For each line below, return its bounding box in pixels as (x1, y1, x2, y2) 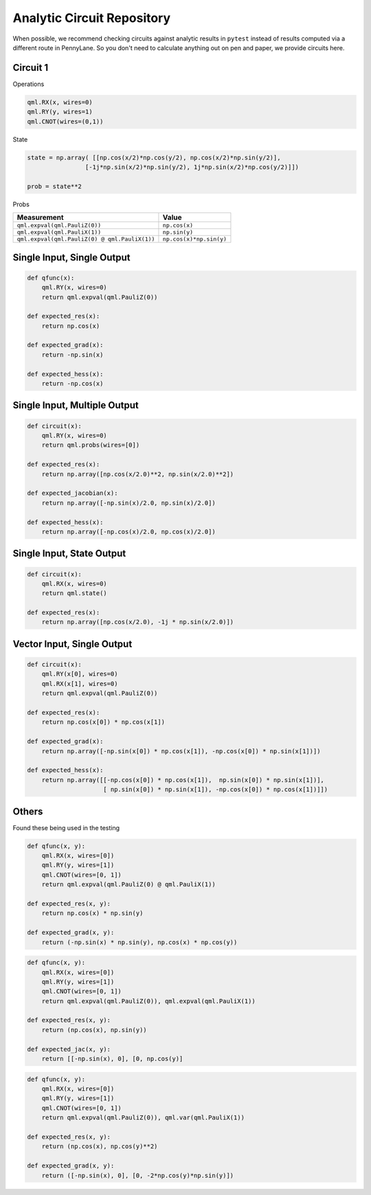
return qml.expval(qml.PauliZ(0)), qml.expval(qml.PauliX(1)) (41, 997, 256, 1005)
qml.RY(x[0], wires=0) (41, 670, 118, 678)
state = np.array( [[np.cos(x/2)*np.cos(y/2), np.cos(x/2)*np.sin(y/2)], (27, 153, 281, 161)
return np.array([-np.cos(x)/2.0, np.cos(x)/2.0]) (41, 528, 216, 535)
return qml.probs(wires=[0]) (41, 441, 140, 449)
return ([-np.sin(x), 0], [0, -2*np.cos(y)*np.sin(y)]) (41, 1172, 234, 1179)
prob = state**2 (27, 182, 82, 190)
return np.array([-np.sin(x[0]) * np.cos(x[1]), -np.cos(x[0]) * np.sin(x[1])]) (41, 747, 321, 755)
